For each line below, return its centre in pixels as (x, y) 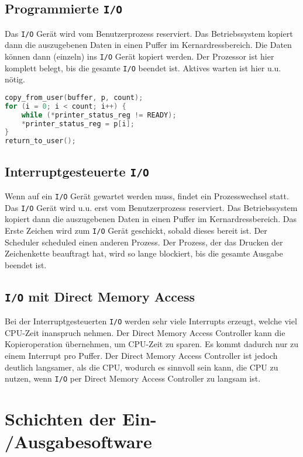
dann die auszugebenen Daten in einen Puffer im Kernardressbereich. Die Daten (148, 45)
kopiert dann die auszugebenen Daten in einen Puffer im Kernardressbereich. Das (151, 219)
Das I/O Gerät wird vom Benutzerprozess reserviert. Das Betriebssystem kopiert (149, 33)
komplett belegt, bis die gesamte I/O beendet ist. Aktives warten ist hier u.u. (143, 67)
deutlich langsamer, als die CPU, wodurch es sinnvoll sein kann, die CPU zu (142, 367)
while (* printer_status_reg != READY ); (99, 115)
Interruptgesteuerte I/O (77, 171)
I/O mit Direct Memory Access (100, 296)
